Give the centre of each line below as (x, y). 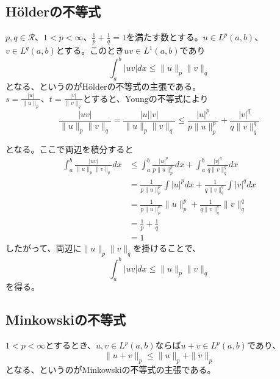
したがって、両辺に (44, 248)
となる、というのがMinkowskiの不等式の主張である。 (111, 369)
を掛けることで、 (167, 248)
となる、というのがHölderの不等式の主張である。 (103, 86)
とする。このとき (90, 50)
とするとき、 (70, 345)
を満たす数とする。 (165, 37)
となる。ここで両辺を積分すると (70, 149)
